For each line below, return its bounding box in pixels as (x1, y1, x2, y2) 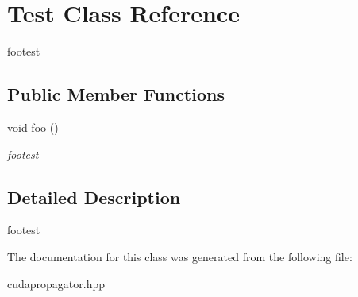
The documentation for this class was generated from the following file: (7, 248, 352, 264)
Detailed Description (7, 184, 181, 209)
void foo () (7, 118, 59, 135)
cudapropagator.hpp (7, 275, 106, 291)
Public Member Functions (7, 82, 225, 106)
